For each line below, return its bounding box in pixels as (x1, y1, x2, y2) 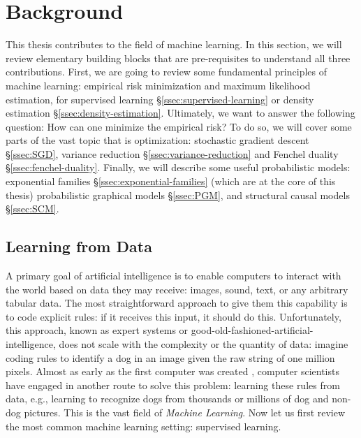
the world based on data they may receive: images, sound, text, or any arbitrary (6, 282, 348, 296)
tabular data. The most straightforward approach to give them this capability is (6, 295, 348, 310)
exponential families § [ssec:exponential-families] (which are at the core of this (6, 174, 336, 189)
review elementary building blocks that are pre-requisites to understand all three (6, 50, 351, 65)
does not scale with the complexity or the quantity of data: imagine (59, 337, 348, 351)
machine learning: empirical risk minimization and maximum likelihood (6, 78, 311, 92)
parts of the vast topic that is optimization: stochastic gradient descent (6, 133, 309, 147)
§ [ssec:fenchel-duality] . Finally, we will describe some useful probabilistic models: (6, 160, 351, 175)
